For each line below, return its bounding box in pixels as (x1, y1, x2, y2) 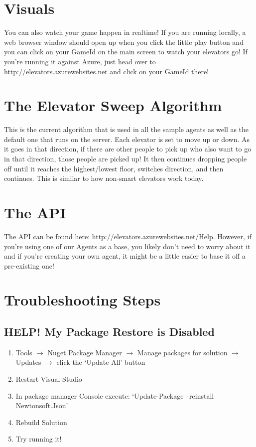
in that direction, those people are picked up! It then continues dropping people (4, 153, 247, 163)
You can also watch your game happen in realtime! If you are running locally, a (4, 27, 246, 37)
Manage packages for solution (137, 347, 228, 357)
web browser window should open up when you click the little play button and (4, 36, 244, 47)
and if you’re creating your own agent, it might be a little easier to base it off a (4, 251, 246, 261)
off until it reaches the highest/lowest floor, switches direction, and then (4, 163, 224, 173)
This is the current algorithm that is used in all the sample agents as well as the (4, 124, 249, 135)
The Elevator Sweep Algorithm (4, 95, 222, 116)
